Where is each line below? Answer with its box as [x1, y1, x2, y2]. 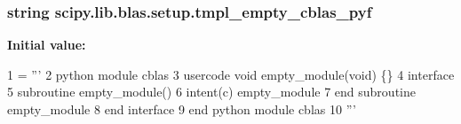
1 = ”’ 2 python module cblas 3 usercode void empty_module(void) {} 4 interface [7, 65, 455, 83]
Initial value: [7, 35, 86, 54]
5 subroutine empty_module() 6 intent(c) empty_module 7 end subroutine [7, 82, 416, 101]
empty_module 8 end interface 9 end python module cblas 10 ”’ [7, 100, 356, 118]
